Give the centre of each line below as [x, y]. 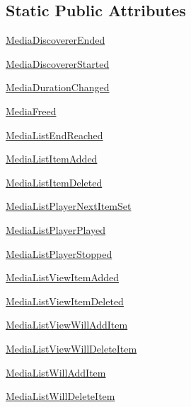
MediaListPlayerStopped [59, 253]
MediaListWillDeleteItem [60, 396]
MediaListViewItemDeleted [65, 301]
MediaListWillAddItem [56, 372]
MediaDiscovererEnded [56, 40]
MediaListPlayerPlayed [56, 229]
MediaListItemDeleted [54, 182]
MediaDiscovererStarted [58, 63]
